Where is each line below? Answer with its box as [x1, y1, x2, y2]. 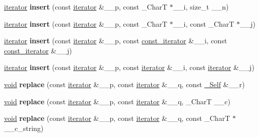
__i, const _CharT [173, 18, 234, 29]
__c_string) [4, 122, 44, 133]
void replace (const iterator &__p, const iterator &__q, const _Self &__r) [4, 79, 245, 89]
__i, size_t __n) [173, 2, 229, 12]
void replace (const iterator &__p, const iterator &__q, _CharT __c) [4, 96, 231, 106]
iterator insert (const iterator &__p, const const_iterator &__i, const [4, 35, 227, 46]
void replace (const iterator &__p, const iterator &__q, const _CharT [4, 113, 230, 123]
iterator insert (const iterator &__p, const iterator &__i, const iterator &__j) [4, 62, 254, 73]
